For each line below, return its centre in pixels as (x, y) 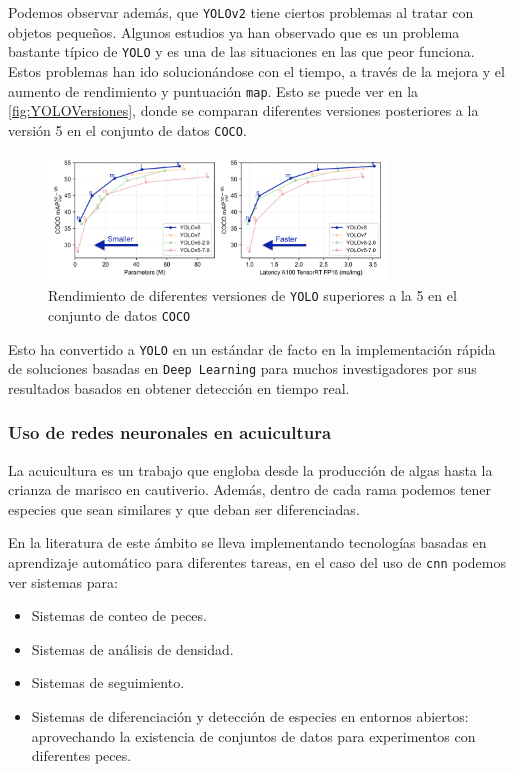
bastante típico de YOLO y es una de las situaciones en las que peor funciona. (241, 51)
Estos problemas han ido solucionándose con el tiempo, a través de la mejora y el (256, 70)
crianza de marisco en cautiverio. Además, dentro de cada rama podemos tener (250, 489)
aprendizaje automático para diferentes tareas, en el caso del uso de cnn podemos (257, 562)
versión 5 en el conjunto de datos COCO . (127, 129)
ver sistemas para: (63, 581)
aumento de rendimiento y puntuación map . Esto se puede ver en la (213, 90)
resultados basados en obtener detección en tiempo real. (179, 387)
